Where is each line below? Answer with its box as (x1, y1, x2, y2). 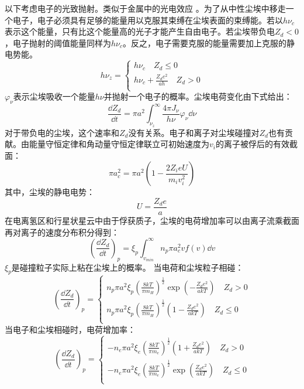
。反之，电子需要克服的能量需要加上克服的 (123, 36, 287, 49)
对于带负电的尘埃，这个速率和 (5, 126, 119, 138)
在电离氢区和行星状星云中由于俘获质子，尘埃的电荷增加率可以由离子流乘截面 (5, 214, 299, 227)
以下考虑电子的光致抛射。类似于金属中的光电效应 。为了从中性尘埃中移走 (5, 2, 286, 14)
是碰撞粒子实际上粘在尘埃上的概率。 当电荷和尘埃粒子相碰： (11, 261, 244, 273)
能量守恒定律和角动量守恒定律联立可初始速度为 (29, 138, 209, 150)
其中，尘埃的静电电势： (5, 186, 95, 198)
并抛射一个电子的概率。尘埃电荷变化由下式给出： (103, 90, 292, 103)
